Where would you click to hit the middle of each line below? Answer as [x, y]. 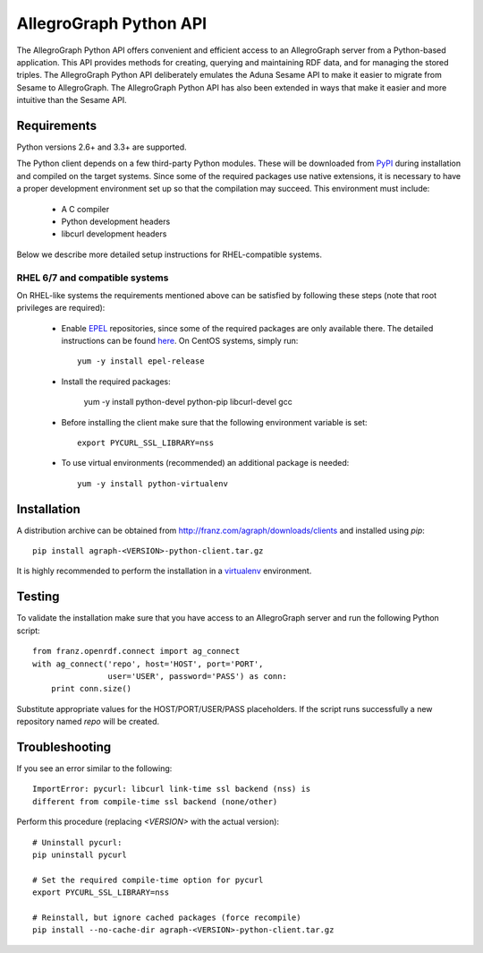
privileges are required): [61, 308]
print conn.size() [91, 689]
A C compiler [85, 209]
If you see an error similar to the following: [94, 768]
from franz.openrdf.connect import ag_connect [136, 651]
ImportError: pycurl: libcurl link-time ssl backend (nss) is [172, 789]
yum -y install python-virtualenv [153, 483]
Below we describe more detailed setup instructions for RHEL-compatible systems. [169, 254]
